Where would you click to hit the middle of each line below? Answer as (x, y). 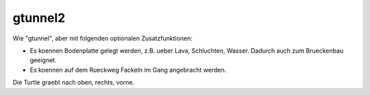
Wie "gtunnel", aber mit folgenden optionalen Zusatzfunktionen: (103, 38)
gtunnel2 (39, 18)
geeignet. (43, 60)
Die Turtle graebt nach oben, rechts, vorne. (74, 83)
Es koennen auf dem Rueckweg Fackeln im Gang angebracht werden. (128, 70)
